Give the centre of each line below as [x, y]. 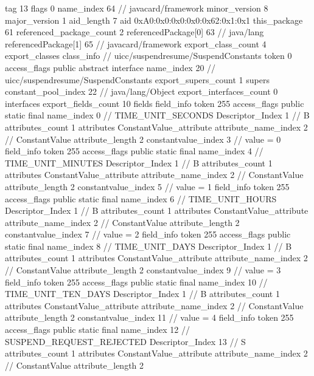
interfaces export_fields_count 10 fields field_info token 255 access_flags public [155, 103]
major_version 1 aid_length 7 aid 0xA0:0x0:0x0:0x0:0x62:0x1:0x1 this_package [154, 20]
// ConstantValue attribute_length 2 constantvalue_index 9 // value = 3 [143, 270]
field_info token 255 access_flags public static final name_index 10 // [136, 282]
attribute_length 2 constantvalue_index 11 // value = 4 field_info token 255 [149, 317]
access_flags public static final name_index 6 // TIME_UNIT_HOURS [141, 198]
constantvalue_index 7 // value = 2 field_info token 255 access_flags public [148, 234]
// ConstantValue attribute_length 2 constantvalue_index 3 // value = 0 [143, 139]
